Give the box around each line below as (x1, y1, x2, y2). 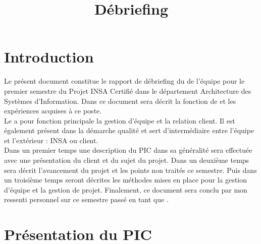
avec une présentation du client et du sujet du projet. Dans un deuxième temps (4, 155, 249, 165)
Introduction (4, 46, 94, 67)
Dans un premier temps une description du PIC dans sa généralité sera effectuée (4, 145, 252, 155)
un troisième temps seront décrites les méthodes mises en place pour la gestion (4, 174, 247, 185)
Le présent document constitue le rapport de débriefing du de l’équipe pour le (4, 76, 245, 86)
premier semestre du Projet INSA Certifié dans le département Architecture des (4, 85, 251, 96)
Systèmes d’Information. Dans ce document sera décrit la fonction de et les (4, 95, 236, 106)
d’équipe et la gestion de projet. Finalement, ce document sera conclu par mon (4, 184, 247, 195)
